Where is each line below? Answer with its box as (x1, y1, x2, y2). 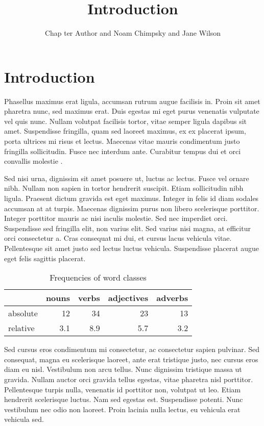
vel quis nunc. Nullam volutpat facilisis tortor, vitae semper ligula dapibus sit (4, 115, 247, 126)
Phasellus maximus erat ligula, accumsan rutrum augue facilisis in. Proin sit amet (4, 95, 260, 106)
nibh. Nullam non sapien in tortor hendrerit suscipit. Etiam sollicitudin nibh (4, 183, 244, 193)
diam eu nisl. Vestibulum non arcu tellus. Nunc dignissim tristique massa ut (4, 364, 242, 374)
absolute (8, 307, 38, 319)
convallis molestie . (4, 156, 63, 166)
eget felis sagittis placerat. (4, 253, 86, 263)
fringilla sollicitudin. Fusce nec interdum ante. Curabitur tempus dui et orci (4, 145, 241, 156)
